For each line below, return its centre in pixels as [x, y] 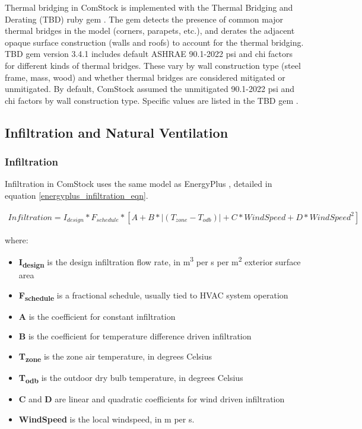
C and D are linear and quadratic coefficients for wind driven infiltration [152, 399]
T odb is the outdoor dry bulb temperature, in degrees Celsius [131, 378]
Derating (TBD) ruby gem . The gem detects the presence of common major [144, 19]
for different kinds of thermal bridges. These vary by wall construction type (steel [153, 65]
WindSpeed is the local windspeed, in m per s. [107, 419]
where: [17, 239]
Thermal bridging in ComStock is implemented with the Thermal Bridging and [149, 7]
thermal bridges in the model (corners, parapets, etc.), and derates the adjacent [150, 31]
